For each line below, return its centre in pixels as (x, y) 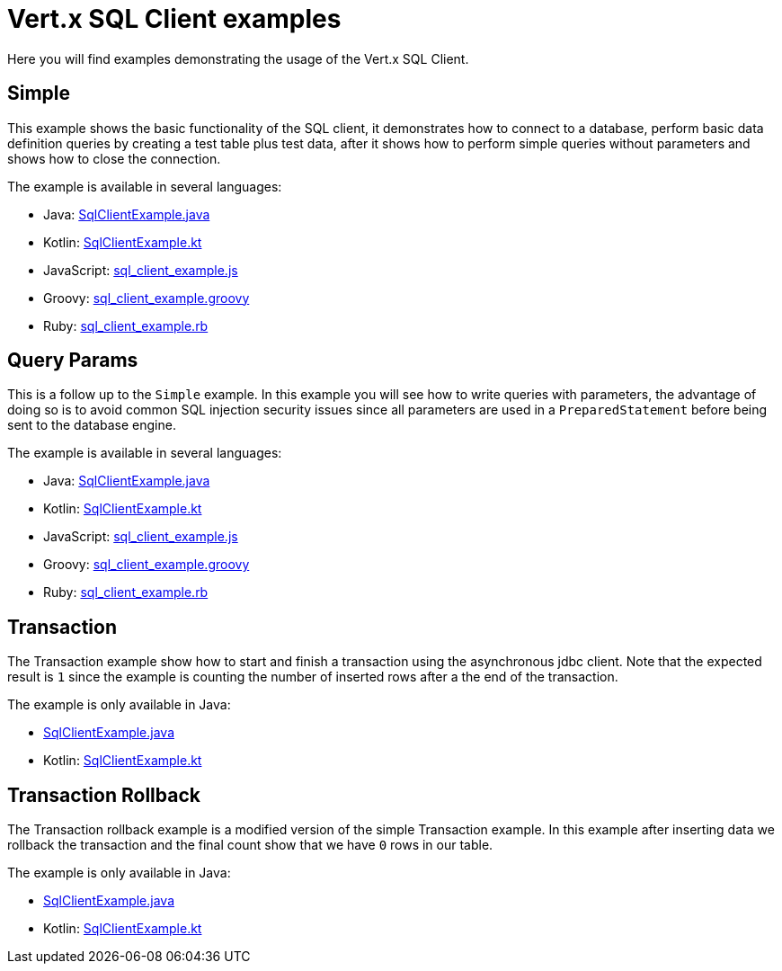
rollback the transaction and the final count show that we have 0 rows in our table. (250, 845)
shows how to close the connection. (114, 158)
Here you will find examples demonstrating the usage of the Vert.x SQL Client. (238, 58)
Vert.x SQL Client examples (174, 19)
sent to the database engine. (92, 425)
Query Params (73, 361)
